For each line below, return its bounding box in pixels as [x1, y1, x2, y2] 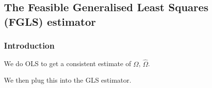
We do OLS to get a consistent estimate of [4, 58, 131, 69]
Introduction [4, 39, 55, 52]
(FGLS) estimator [4, 14, 96, 29]
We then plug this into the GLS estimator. [4, 75, 131, 85]
